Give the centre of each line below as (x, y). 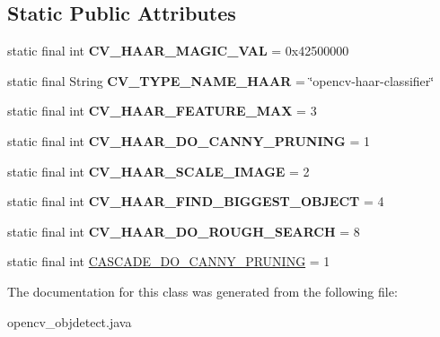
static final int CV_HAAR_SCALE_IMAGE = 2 (158, 171)
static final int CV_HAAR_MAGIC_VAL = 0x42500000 (178, 51)
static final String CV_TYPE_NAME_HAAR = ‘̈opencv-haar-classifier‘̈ (221, 80)
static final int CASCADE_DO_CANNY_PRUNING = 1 (169, 261)
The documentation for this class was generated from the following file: (202, 291)
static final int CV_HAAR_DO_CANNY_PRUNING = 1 (189, 140)
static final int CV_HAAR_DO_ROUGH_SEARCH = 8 (184, 231)
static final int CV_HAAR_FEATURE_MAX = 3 (162, 111)
